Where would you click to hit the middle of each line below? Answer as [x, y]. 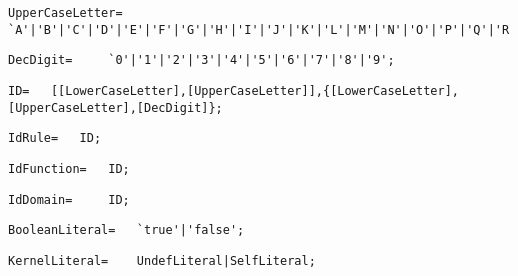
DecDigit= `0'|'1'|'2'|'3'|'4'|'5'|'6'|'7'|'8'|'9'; [201, 60]
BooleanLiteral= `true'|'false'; [126, 230]
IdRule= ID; [55, 138]
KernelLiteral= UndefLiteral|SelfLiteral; [162, 260]
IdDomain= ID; [69, 199]
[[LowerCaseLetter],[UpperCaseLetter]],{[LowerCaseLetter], [255, 90]
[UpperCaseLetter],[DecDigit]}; [115, 107]
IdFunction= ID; [69, 168]
